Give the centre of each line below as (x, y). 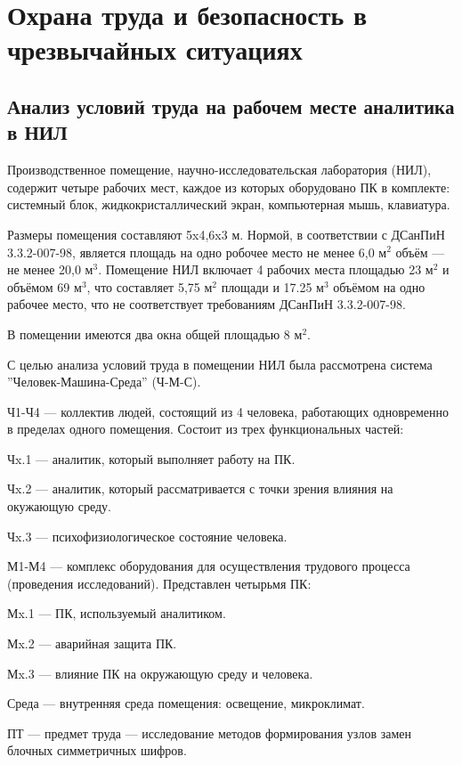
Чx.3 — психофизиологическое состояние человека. (147, 536)
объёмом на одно (379, 286)
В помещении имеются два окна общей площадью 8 (149, 334)
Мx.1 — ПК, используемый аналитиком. (117, 613)
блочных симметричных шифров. (97, 750)
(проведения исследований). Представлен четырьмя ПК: (159, 583)
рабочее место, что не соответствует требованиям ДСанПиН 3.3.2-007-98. (207, 304)
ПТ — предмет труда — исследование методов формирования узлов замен (209, 732)
